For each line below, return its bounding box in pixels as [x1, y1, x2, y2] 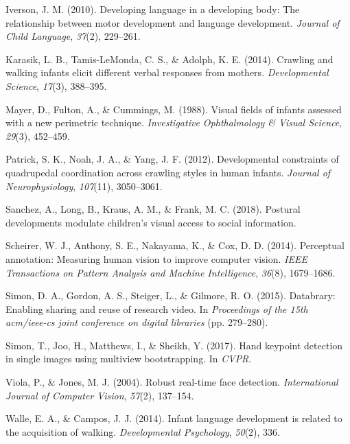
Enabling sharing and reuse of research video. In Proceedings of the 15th [5, 301, 308, 316]
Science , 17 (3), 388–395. [5, 78, 107, 93]
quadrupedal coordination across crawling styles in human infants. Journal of [5, 165, 331, 179]
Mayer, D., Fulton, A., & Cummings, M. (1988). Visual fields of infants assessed [5, 102, 342, 116]
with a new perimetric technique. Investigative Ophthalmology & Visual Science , [5, 115, 342, 130]
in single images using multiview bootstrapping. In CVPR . [5, 351, 252, 366]
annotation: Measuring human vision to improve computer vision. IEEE [5, 251, 307, 266]
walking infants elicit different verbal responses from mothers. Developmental [5, 65, 329, 80]
